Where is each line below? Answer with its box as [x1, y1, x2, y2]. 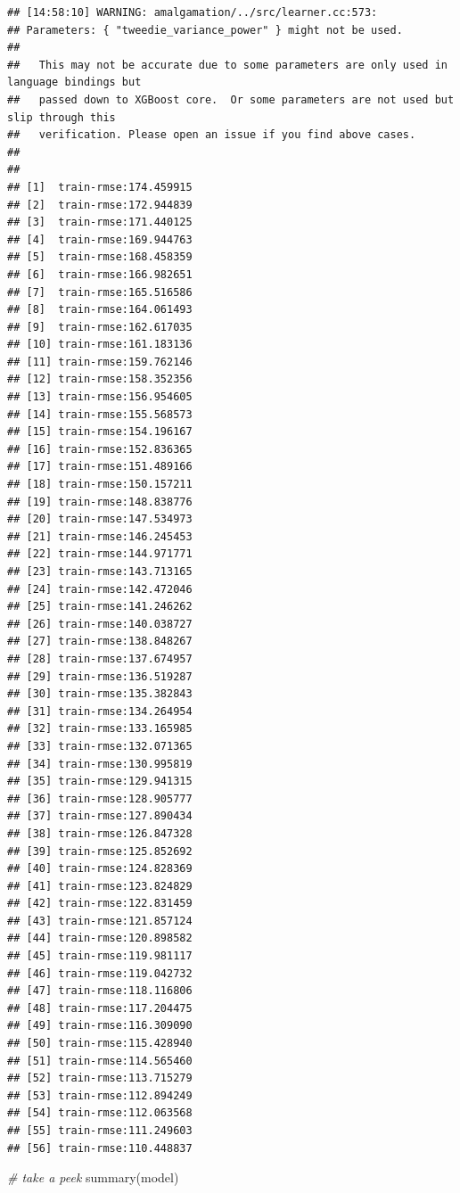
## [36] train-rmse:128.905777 [7, 792, 193, 805]
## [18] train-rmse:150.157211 [7, 478, 193, 491]
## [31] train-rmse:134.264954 [7, 704, 193, 718]
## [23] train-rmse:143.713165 [7, 565, 193, 578]
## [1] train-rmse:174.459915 [7, 180, 193, 193]
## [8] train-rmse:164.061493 [7, 303, 193, 317]
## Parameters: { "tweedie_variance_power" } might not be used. [7, 23, 403, 37]
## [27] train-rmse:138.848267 [7, 635, 193, 648]
